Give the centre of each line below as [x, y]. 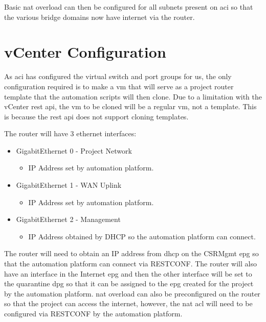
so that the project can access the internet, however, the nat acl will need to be [128, 303]
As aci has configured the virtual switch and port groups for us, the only [118, 76]
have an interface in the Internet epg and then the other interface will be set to [128, 273]
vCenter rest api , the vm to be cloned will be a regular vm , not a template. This [130, 106]
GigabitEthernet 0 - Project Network [74, 150]
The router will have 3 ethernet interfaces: [70, 133]
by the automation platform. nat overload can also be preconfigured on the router [132, 293]
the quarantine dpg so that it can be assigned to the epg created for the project [129, 283]
